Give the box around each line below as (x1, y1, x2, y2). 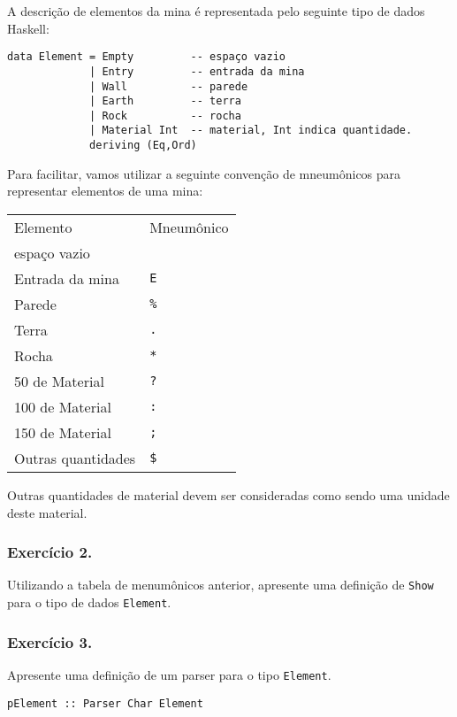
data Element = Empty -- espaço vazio (7, 50, 286, 64)
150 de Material (14, 421, 111, 443)
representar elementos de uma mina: (7, 181, 203, 200)
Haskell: (7, 19, 50, 37)
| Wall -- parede (89, 80, 248, 93)
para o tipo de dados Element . (7, 593, 171, 612)
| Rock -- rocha (89, 109, 241, 122)
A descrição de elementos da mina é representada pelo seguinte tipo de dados (7, 2, 425, 19)
